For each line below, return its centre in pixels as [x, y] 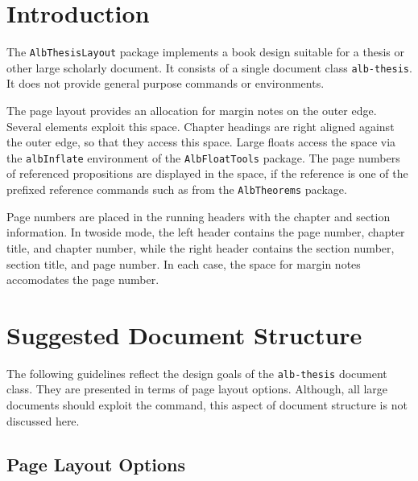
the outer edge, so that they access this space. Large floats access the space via [201, 142]
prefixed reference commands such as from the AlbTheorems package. [177, 189]
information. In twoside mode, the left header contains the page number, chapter [206, 232]
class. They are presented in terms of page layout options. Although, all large [197, 389]
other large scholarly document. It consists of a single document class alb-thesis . [209, 67]
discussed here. [43, 420]
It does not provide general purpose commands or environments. [166, 83]
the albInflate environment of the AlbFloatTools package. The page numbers [203, 157]
